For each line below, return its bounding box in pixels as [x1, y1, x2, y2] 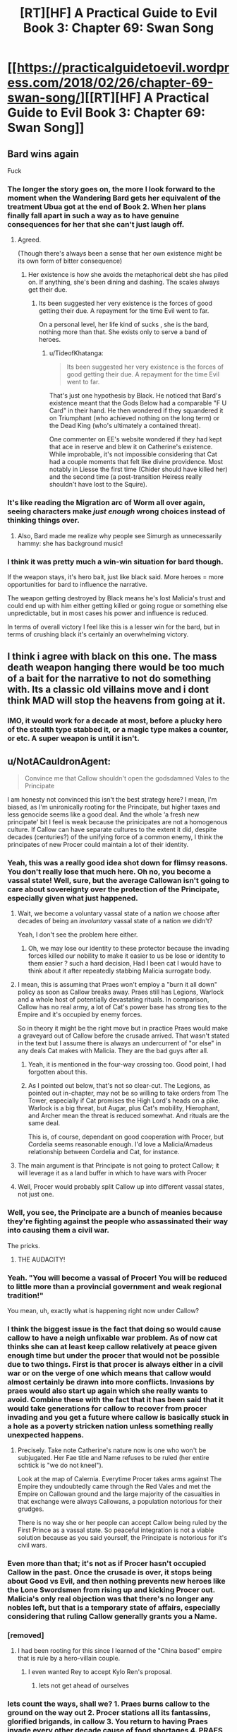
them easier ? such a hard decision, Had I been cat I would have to [28, 959, 222, 968]
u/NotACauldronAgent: [7, 755, 111, 767]
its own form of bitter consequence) [17, 256, 123, 266]
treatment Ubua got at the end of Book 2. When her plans [7, 201, 207, 211]
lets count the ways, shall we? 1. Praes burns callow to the [7, 1699, 210, 1709]
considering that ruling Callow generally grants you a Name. [7, 1612, 217, 1622]
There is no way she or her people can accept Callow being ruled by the [17, 1519, 228, 1527]
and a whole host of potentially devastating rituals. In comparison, [17, 995, 209, 1004]
